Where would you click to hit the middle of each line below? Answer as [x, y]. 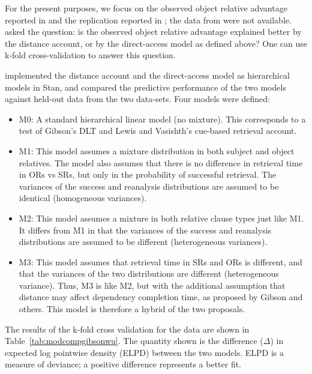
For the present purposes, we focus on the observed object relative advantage [146, 8]
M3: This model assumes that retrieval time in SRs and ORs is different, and [160, 261]
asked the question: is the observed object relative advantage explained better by [153, 32]
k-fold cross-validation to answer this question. [90, 55]
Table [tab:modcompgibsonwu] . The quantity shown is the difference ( [134, 341]
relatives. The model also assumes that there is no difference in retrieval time [161, 162]
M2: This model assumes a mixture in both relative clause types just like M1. [161, 218]
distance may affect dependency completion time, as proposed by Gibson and [161, 297]
